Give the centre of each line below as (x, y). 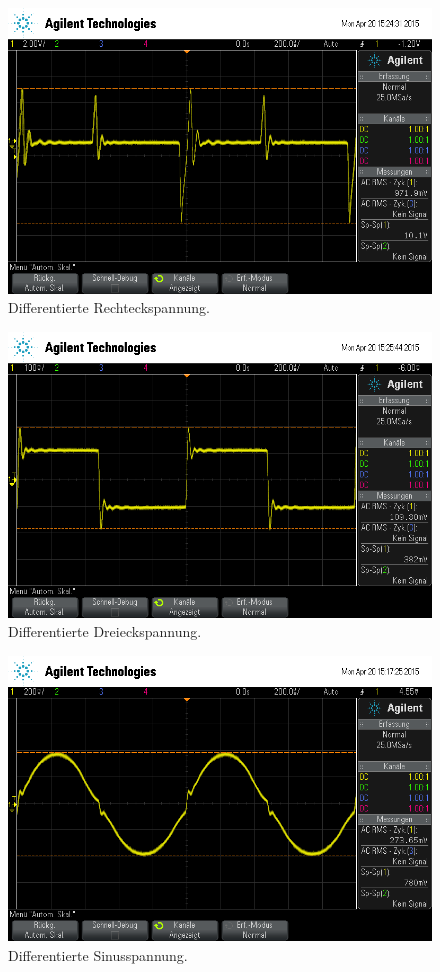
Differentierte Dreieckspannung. (105, 631)
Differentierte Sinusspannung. (98, 954)
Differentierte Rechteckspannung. (109, 307)
